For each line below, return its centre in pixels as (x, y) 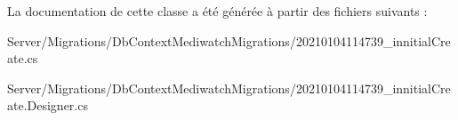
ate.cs (23, 58)
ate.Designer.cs (48, 105)
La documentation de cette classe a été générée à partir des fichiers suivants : (217, 11)
